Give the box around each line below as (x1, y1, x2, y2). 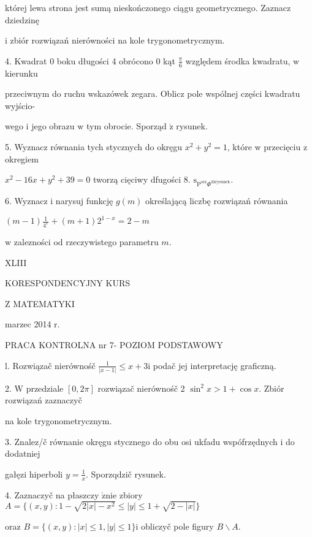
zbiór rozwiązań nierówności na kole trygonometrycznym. (10, 34, 225, 47)
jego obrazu (31, 120, 75, 132)
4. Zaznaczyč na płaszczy (5, 488, 99, 501)
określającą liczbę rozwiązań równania (145, 194, 288, 207)
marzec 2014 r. (5, 318, 60, 330)
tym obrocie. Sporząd (86, 120, 167, 132)
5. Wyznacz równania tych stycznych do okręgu (5, 140, 183, 153)
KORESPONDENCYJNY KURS (5, 276, 131, 289)
